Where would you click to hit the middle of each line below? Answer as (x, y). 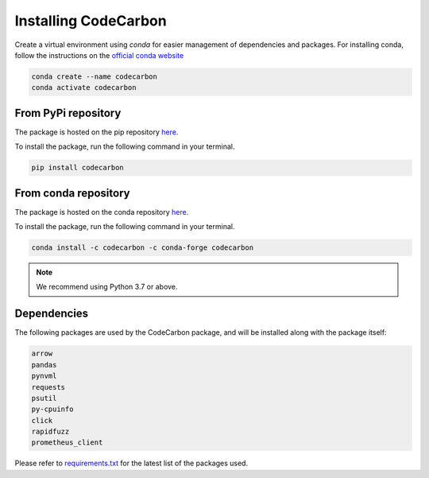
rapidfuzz (50, 432)
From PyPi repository (68, 113)
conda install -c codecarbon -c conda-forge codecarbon (143, 248)
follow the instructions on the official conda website (99, 55)
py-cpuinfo (52, 409)
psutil (44, 398)
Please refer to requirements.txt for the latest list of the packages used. (131, 463)
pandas (44, 365)
